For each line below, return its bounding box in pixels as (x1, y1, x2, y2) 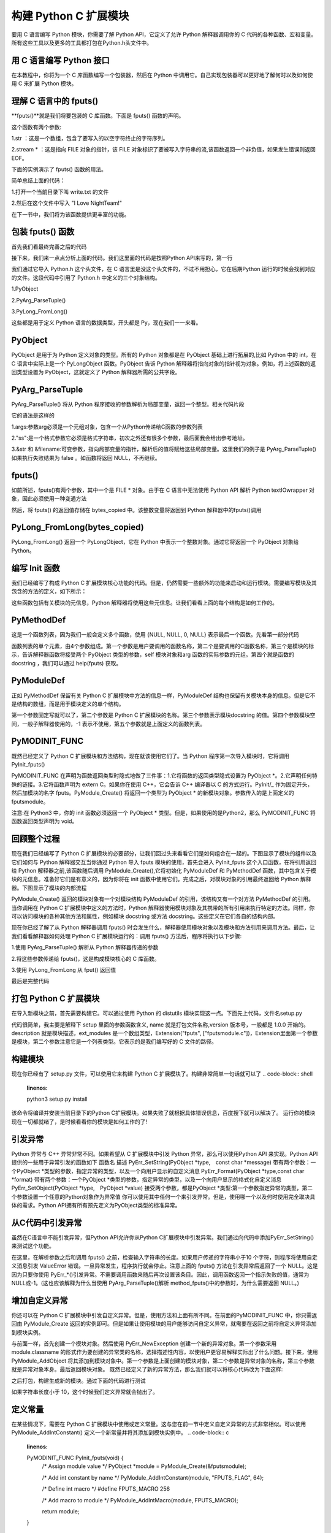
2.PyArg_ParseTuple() (11, 296, 66, 304)
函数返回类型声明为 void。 (11, 817, 78, 825)
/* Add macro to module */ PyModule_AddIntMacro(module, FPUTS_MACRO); (42, 1496, 238, 1504)
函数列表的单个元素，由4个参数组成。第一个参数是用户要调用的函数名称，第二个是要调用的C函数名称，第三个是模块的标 (11, 642, 314, 649)
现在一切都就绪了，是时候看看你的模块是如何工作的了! (11, 1118, 148, 1125)
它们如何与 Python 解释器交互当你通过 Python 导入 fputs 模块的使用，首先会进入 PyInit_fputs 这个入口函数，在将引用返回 (11, 858, 317, 866)
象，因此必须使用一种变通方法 (11, 495, 87, 502)
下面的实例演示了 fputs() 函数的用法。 (11, 166, 107, 173)
